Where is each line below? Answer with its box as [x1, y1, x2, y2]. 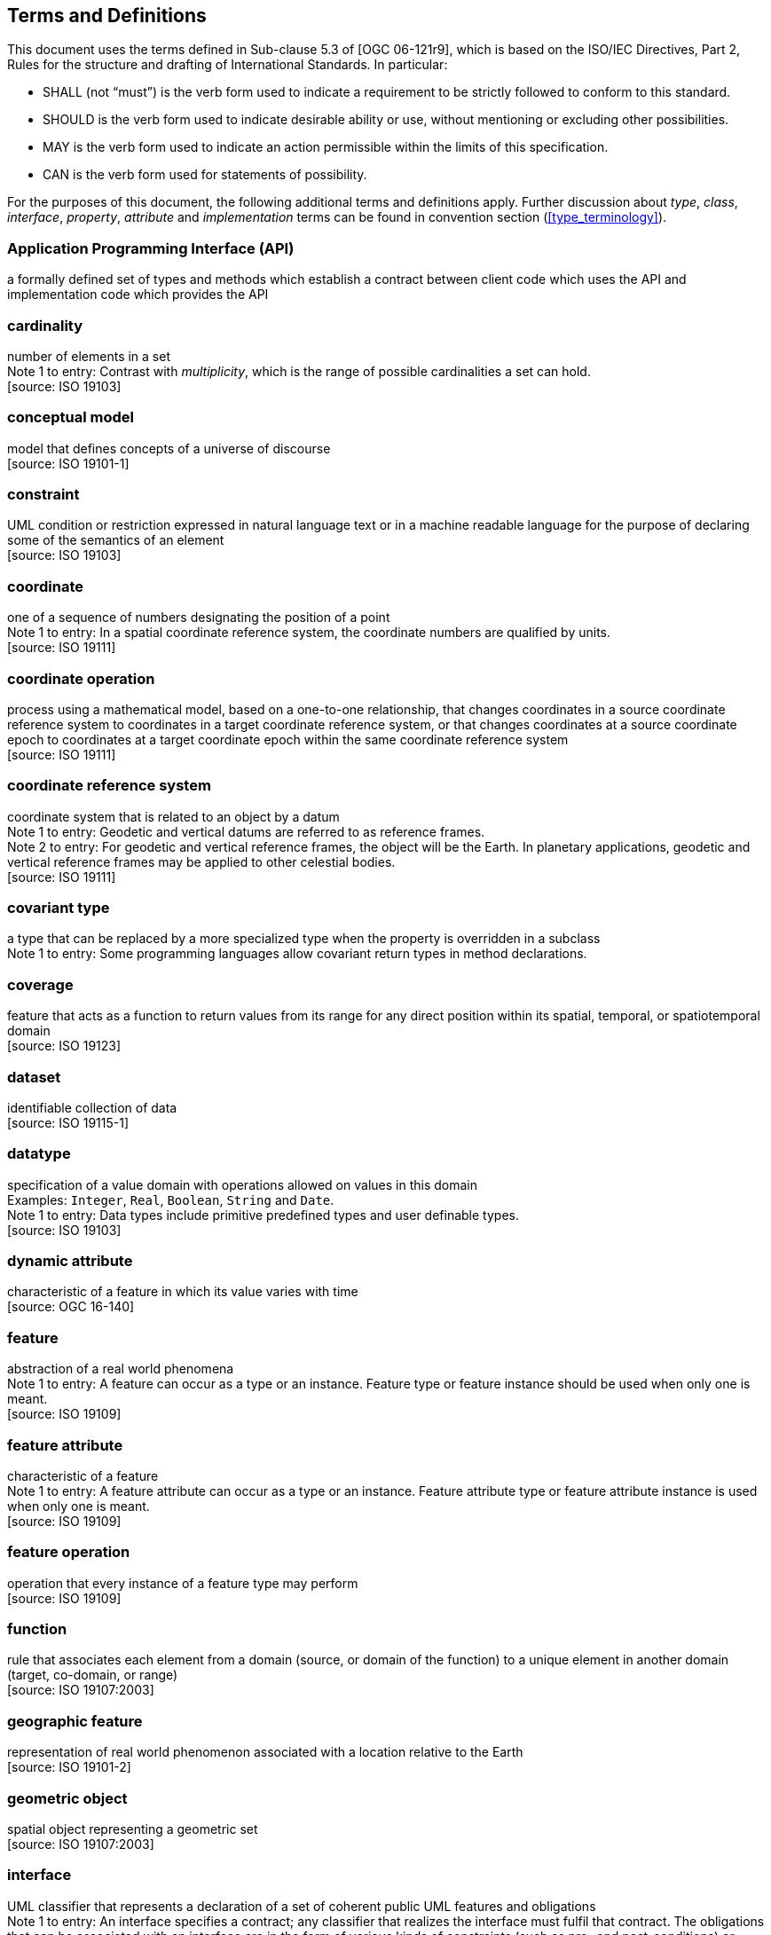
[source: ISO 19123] [7, 1038, 122, 1054]
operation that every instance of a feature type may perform [7, 1575, 358, 1591]
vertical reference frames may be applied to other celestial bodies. [7, 853, 396, 869]
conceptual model [7, 408, 134, 427]
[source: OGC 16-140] [7, 1299, 135, 1315]
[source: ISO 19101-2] [7, 1759, 131, 1775]
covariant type [7, 899, 110, 917]
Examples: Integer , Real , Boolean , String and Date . [7, 1192, 334, 1207]
